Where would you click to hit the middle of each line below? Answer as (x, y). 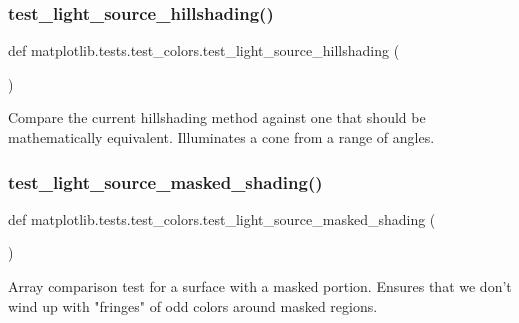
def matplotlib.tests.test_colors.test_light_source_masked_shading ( (222, 218)
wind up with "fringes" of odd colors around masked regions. (193, 305)
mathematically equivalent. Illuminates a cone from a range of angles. (221, 137)
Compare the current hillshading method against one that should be (217, 117)
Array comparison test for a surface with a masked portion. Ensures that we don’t (260, 286)
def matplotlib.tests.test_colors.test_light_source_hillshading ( (204, 50)
